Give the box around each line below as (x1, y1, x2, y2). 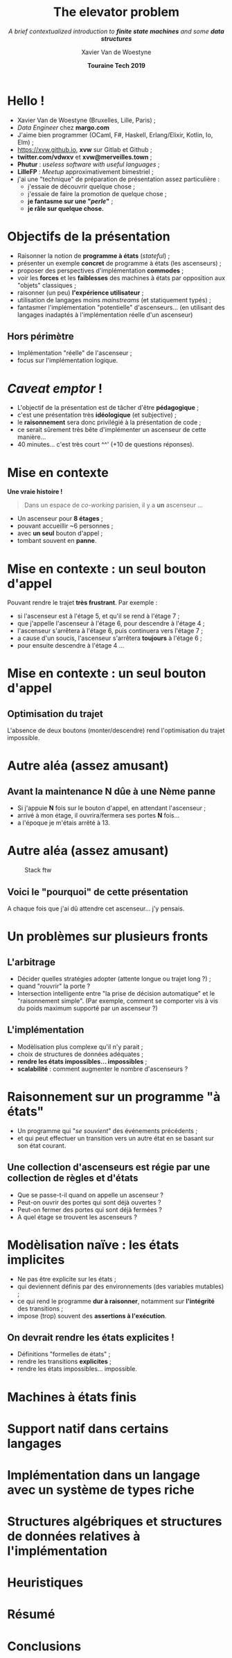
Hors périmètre (7, 331, 74, 343)
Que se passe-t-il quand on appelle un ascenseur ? (17, 1191, 164, 1199)
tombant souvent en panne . (17, 537, 97, 545)
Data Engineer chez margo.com (17, 123, 109, 132)
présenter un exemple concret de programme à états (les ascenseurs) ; (17, 259, 222, 267)
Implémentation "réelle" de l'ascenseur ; (17, 349, 133, 357)
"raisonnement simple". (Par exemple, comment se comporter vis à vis (17, 996, 218, 1005)
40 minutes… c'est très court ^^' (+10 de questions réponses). (17, 440, 195, 449)
